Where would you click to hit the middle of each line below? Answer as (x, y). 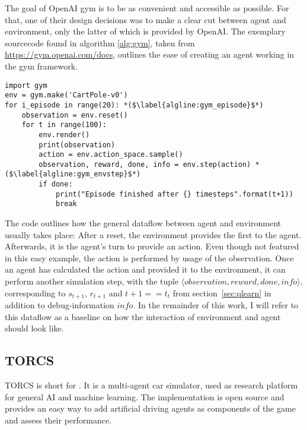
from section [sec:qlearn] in (222, 293)
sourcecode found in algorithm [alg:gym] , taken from (100, 42)
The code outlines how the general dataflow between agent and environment (143, 223)
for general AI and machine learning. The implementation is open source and (145, 396)
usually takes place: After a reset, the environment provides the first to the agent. (153, 234)
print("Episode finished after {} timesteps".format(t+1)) (174, 194)
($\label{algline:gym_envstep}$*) (73, 174)
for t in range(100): (64, 125)
